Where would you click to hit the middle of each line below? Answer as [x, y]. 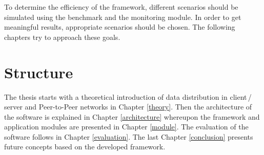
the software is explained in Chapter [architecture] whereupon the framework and [132, 116]
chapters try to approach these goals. [62, 37]
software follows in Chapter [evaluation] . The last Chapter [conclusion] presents [129, 136]
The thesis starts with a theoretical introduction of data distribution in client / [128, 96]
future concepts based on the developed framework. [85, 147]
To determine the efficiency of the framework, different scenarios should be [121, 7]
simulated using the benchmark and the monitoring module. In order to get [123, 17]
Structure [39, 72]
